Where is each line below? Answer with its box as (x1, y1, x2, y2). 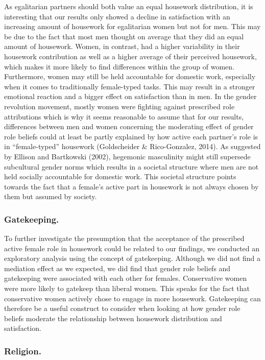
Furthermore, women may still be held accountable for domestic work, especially (4, 71, 256, 82)
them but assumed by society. (4, 191, 97, 202)
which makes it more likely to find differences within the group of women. (4, 61, 234, 71)
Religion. (4, 344, 41, 357)
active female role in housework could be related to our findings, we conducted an (4, 243, 260, 253)
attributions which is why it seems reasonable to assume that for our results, (4, 111, 244, 122)
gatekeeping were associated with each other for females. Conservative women (4, 273, 247, 283)
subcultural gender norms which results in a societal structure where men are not (4, 161, 259, 172)
